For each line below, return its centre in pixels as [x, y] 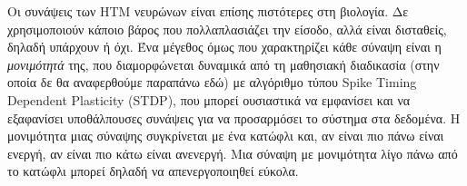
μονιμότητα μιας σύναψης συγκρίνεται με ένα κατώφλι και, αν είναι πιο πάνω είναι [226, 136]
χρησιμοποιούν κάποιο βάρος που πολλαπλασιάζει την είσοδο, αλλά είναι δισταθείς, [227, 29]
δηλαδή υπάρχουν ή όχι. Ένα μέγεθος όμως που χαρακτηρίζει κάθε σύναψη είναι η [224, 47]
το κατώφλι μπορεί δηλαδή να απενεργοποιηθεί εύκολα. [153, 171]
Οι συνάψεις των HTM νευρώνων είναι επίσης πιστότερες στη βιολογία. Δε [208, 11]
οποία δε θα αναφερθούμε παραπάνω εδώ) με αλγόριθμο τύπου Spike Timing [212, 82]
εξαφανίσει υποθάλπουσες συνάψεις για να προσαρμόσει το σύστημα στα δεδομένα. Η [234, 117]
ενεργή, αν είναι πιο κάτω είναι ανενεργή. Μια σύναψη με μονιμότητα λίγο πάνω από [233, 153]
